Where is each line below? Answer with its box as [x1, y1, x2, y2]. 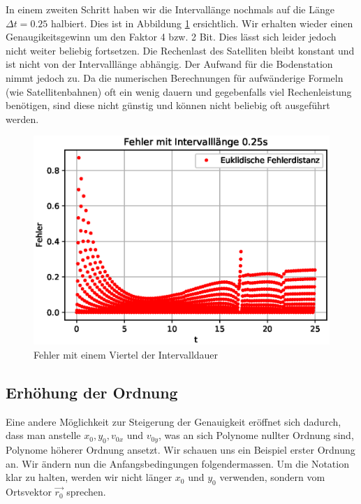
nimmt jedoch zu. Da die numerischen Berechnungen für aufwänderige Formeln [6, 70, 344, 85]
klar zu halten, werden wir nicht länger [6, 470, 172, 484]
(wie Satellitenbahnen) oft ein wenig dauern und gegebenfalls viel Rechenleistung [6, 84, 352, 99]
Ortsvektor [6, 484, 52, 499]
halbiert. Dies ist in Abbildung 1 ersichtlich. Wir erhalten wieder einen [50, 15, 353, 30]
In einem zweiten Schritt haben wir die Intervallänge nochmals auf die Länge [6, 2, 334, 16]
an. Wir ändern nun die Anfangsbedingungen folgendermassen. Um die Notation [6, 456, 349, 470]
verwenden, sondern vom [219, 470, 325, 484]
